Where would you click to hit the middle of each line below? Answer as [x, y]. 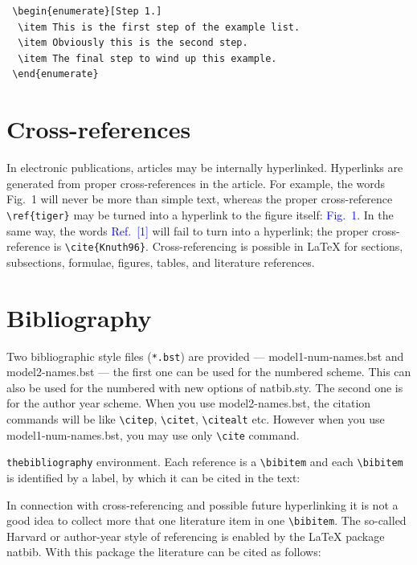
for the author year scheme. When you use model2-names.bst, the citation [189, 403]
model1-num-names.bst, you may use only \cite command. [153, 434]
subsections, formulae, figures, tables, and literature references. [161, 262]
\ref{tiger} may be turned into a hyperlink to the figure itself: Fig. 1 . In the [200, 214]
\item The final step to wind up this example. [147, 58]
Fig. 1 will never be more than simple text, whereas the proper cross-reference [200, 199]
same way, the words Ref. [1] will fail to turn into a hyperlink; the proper [188, 230]
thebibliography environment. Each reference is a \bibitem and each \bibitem [205, 462]
